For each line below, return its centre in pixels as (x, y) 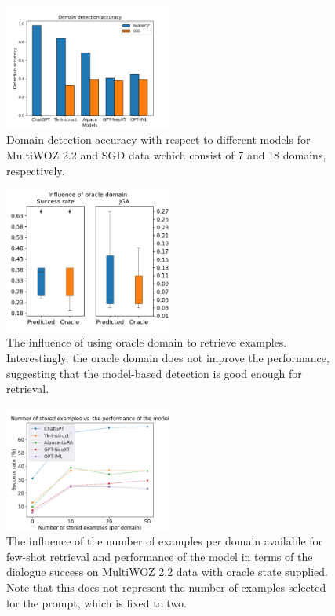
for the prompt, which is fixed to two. (96, 602)
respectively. (36, 170)
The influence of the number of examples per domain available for (165, 541)
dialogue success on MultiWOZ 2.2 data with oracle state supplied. (167, 572)
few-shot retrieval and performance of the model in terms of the (160, 556)
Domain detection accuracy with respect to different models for (158, 139)
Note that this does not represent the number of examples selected (166, 587)
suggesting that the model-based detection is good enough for (154, 373)
